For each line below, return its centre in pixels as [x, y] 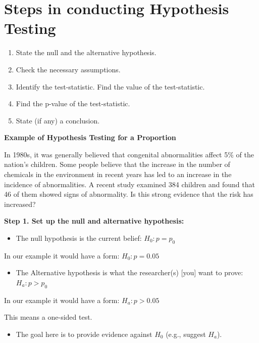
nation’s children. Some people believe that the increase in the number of [117, 164]
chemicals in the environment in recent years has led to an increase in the [118, 174]
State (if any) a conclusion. [58, 120]
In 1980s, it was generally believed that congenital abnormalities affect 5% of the [129, 154]
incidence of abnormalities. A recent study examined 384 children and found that [129, 184]
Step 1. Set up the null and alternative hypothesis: [94, 221]
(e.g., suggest [186, 334]
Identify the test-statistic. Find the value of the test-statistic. [110, 86]
